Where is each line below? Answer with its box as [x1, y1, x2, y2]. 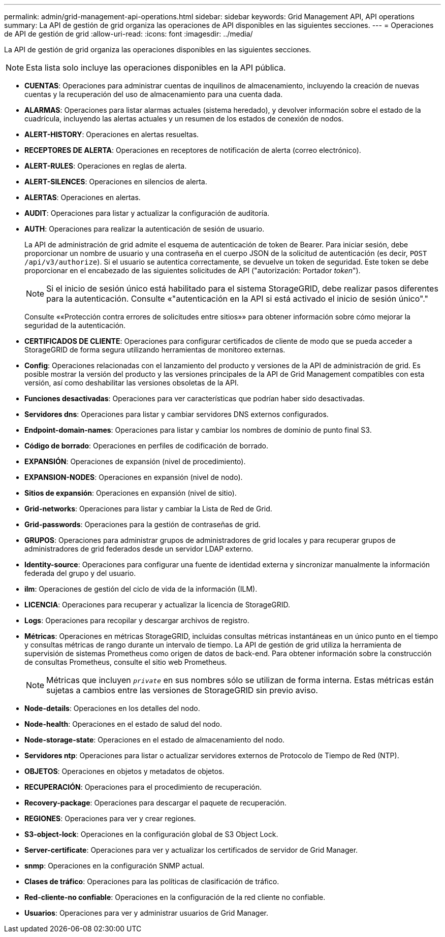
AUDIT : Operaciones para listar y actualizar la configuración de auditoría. [24, 209, 270, 217]
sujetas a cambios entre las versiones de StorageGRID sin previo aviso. [46, 685, 318, 695]
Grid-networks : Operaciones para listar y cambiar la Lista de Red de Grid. [24, 504, 272, 513]
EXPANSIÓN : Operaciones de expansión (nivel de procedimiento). [24, 457, 246, 466]
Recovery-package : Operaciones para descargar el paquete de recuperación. [24, 798, 287, 807]
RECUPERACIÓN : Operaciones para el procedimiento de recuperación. [24, 783, 262, 791]
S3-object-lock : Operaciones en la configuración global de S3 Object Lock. [24, 830, 278, 838]
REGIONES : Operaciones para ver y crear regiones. [24, 814, 196, 823]
